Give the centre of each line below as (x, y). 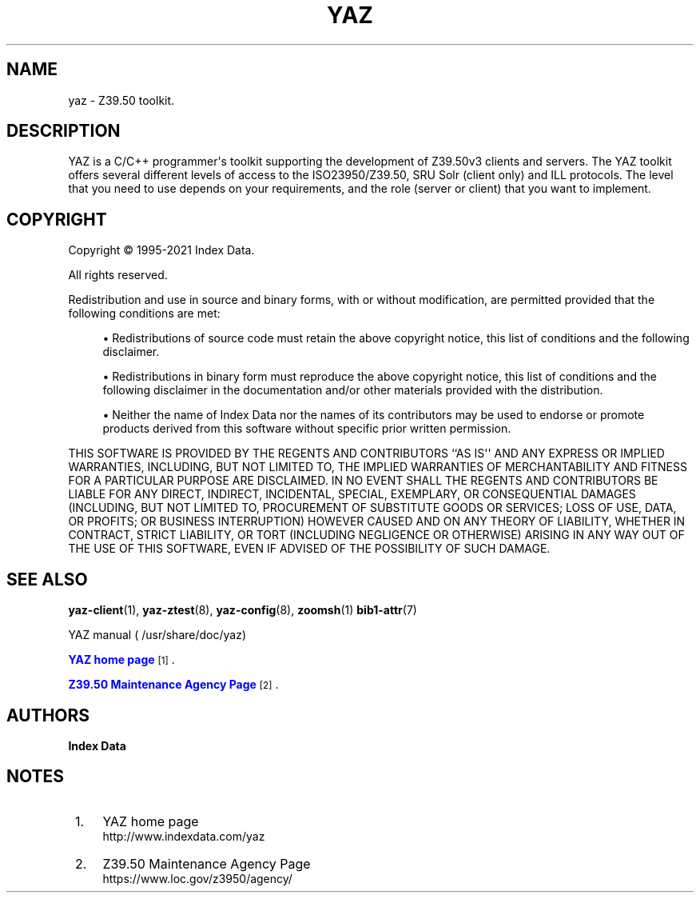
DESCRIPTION (64, 131)
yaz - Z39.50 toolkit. (121, 100)
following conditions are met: (144, 314)
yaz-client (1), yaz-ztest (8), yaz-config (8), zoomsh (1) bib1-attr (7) (243, 610)
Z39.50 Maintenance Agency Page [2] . (173, 685)
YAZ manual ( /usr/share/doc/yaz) (157, 635)
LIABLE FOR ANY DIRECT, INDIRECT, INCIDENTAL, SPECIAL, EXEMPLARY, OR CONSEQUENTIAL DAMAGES (352, 494)
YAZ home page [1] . (121, 660)
